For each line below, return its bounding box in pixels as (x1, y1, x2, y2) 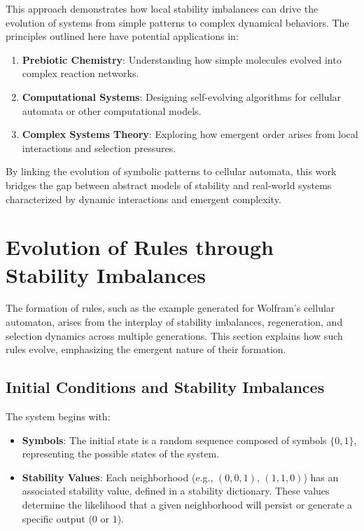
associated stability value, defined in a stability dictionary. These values (22, 483, 330, 498)
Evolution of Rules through (6, 233, 274, 261)
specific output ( (22, 511, 92, 525)
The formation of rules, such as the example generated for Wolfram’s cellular (6, 301, 335, 315)
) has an (303, 469, 339, 484)
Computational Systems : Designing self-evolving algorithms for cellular (22, 89, 342, 104)
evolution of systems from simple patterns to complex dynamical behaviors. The (6, 15, 349, 29)
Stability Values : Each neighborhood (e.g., (22, 469, 213, 484)
